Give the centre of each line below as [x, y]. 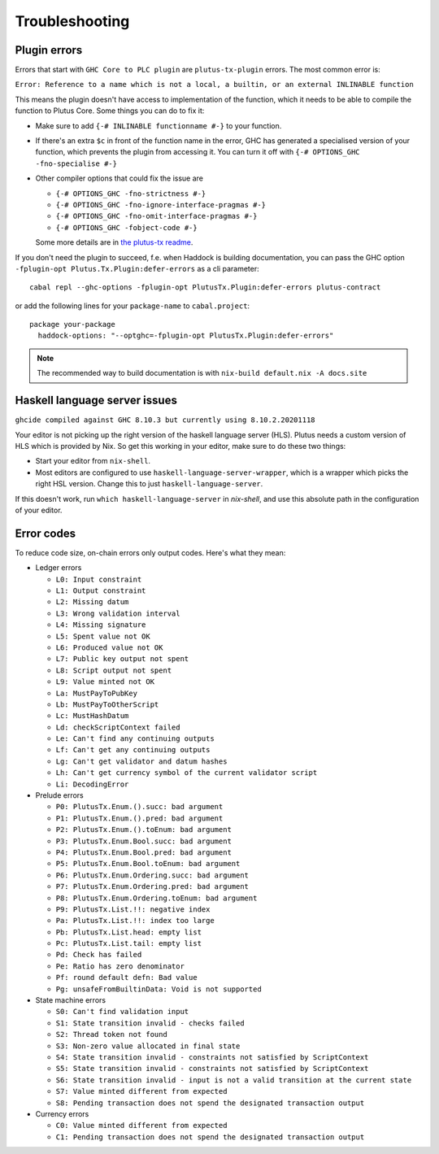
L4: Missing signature [101, 625]
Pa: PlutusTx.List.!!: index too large [135, 921]
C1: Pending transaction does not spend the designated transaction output [210, 1137]
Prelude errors [60, 795]
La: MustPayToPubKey [97, 693]
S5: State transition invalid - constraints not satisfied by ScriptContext [212, 1069]
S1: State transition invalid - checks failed [150, 1023]
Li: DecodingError [92, 784]
